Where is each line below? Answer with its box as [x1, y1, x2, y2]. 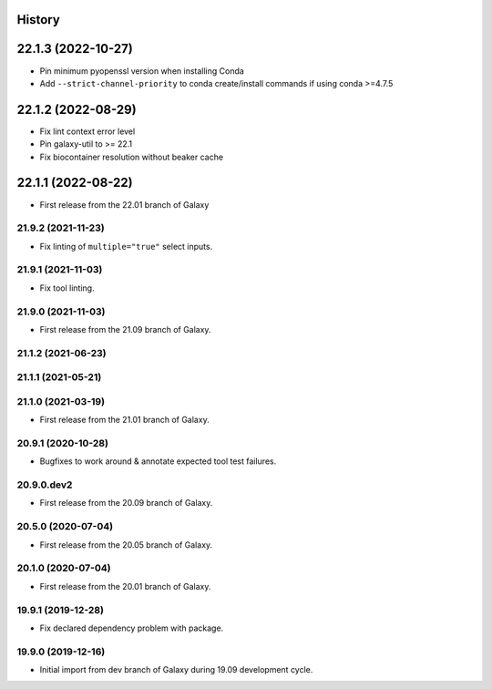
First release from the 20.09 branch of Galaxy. [39, 498, 213, 509]
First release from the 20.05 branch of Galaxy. [39, 539, 213, 550]
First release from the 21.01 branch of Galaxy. [39, 415, 210, 426]
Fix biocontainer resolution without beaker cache [39, 151, 223, 162]
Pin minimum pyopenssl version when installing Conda [39, 65, 245, 77]
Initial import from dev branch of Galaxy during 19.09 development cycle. [39, 664, 313, 675]
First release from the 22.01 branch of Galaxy [39, 199, 210, 210]
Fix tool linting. [39, 283, 95, 293]
